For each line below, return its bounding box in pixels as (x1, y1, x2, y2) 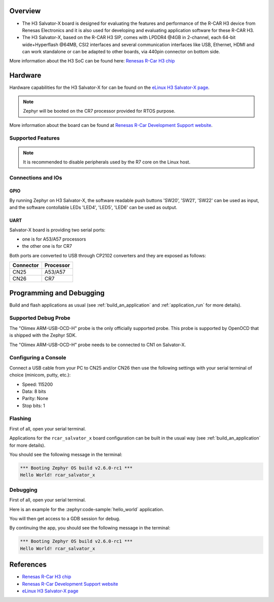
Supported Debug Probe (9, 315, 71, 322)
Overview (9, 7, 41, 15)
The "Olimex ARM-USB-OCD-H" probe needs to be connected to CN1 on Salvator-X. (9, 342, 186, 348)
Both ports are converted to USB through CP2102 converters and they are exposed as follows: (9, 252, 207, 258)
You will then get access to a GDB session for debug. (9, 515, 120, 521)
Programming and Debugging (9, 288, 105, 297)
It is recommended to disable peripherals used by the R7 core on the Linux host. (23, 159, 190, 165)
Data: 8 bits (22, 388, 46, 394)
